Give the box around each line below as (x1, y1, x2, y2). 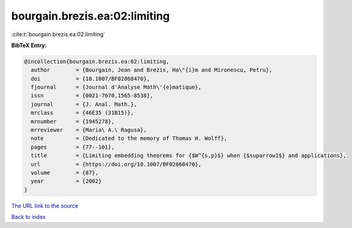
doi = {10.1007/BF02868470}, (31, 75, 150, 82)
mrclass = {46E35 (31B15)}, (31, 109, 134, 116)
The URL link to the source (11, 202, 79, 209)
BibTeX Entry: (11, 42, 47, 49)
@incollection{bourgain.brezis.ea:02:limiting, (24, 58, 169, 65)
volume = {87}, (31, 169, 99, 176)
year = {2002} (31, 178, 102, 185)
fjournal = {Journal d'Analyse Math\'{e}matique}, (31, 84, 202, 91)
